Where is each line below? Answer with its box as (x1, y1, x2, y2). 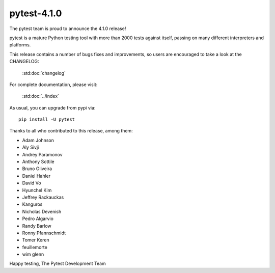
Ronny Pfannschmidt (22, 230, 66, 236)
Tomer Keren (22, 237, 49, 243)
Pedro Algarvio (22, 215, 53, 222)
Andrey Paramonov (22, 151, 63, 157)
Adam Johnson (22, 137, 54, 143)
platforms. (9, 42, 31, 48)
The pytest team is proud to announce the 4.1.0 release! (9, 25, 126, 32)
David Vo (22, 180, 41, 186)
